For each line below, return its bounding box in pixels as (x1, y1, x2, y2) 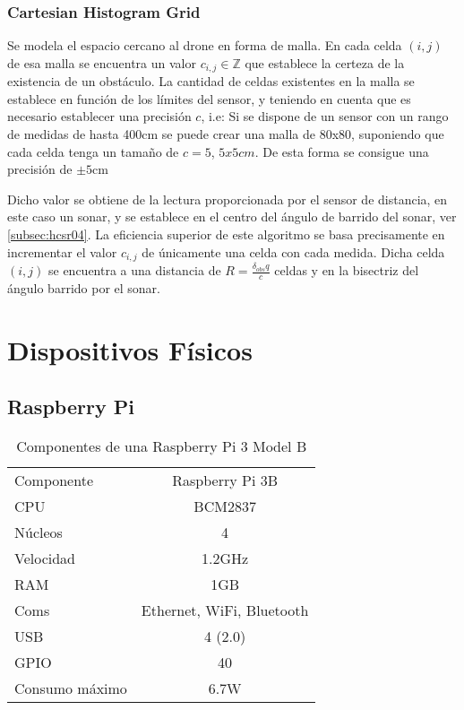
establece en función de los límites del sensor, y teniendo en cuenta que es (7, 89, 411, 108)
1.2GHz (202, 548, 249, 569)
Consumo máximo (14, 678, 127, 699)
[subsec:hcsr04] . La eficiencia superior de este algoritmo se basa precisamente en (7, 225, 445, 244)
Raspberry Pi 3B (172, 470, 278, 491)
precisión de (7, 160, 73, 178)
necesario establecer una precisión (7, 107, 192, 126)
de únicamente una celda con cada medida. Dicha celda (142, 242, 445, 261)
